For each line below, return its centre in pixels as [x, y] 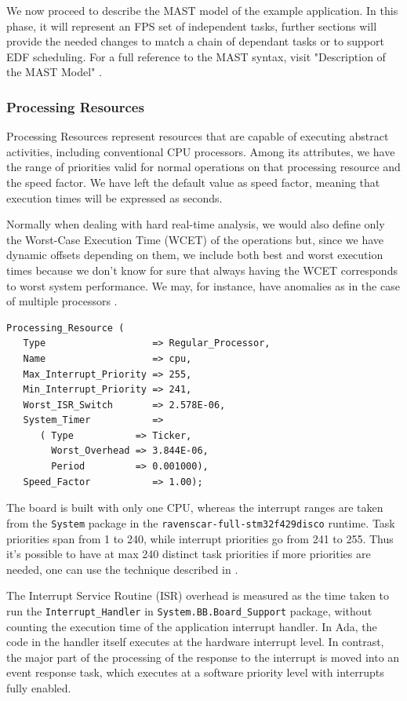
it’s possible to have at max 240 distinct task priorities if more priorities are [189, 554]
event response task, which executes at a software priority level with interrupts [195, 672]
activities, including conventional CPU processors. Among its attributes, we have [201, 151]
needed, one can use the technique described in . [122, 569]
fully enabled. [39, 687]
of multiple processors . [62, 301]
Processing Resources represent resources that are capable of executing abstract [198, 136]
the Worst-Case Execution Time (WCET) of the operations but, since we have [195, 239]
